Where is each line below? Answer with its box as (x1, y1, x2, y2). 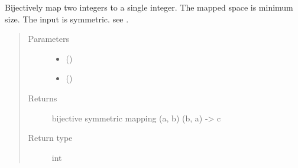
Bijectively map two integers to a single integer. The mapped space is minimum (5, 1, 293, 13)
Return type (28, 131, 73, 144)
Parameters (28, 32, 69, 45)
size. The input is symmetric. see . (5, 12, 129, 25)
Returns (28, 91, 57, 104)
